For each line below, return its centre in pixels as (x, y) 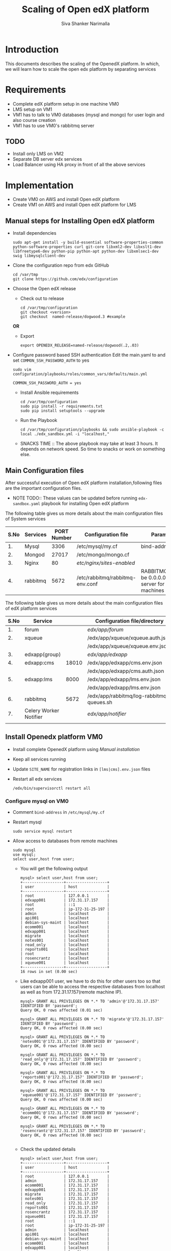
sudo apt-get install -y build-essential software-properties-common (88, 243)
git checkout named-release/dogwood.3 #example (73, 317)
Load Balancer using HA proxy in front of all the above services (79, 165)
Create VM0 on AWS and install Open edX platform (66, 199)
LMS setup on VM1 (32, 109)
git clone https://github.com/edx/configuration (65, 279)
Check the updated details (48, 1149)
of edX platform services (31, 608)
